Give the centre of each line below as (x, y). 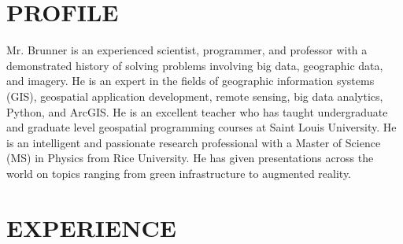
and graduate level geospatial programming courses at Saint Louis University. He (201, 127)
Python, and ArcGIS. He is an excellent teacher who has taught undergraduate (197, 111)
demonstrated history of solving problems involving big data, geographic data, (195, 65)
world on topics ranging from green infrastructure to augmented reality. (179, 173)
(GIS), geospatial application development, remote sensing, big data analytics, (195, 96)
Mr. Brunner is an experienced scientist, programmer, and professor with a (187, 50)
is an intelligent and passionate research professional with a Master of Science (194, 142)
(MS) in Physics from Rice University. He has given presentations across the (190, 158)
